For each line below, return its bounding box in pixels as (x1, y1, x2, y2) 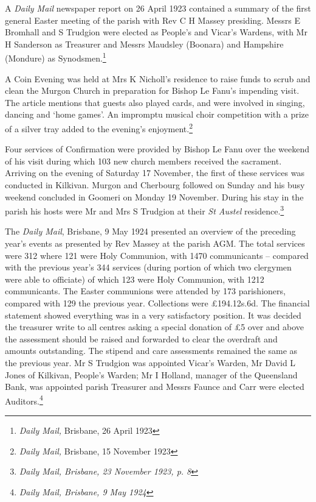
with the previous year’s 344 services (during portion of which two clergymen (5, 261, 292, 274)
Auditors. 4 (5, 392, 43, 407)
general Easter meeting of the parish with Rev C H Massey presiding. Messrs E (5, 13, 300, 26)
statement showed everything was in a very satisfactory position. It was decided (5, 308, 301, 321)
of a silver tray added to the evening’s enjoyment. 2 (5, 121, 193, 135)
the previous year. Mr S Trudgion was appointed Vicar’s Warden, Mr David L (5, 356, 296, 369)
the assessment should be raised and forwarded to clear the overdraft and (5, 332, 278, 345)
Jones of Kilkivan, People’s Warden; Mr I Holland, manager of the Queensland (5, 368, 298, 381)
